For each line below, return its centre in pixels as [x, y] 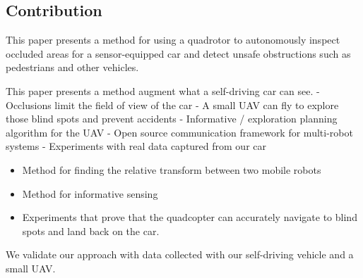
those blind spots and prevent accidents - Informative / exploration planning [172, 119]
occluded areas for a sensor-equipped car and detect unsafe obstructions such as [178, 53]
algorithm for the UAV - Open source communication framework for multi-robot [179, 132]
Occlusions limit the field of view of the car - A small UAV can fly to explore [172, 105]
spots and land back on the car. [91, 230]
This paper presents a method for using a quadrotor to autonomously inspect [173, 40]
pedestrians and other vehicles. [72, 67]
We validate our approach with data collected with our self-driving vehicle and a [180, 254]
